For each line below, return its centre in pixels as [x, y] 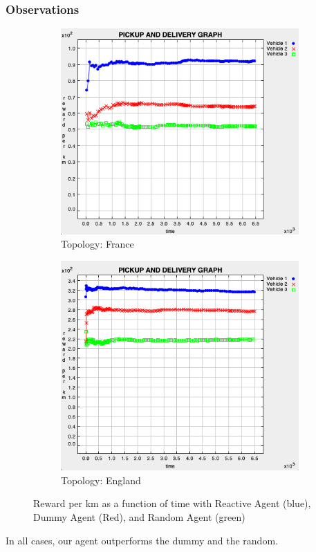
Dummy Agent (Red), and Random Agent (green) [139, 516]
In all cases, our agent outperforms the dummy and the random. [142, 540]
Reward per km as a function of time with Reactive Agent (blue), [172, 503]
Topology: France [97, 244]
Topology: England [101, 480]
